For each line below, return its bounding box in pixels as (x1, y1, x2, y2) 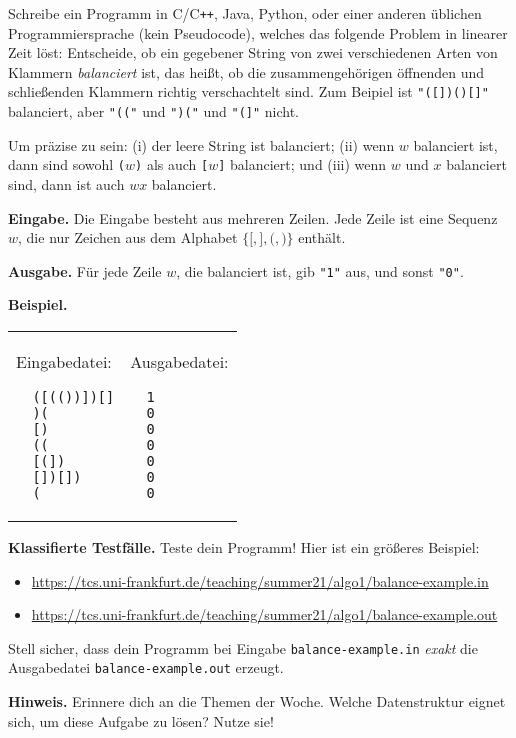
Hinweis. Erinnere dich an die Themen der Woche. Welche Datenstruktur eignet (8, 691, 506, 712)
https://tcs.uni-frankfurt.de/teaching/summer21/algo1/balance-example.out (31, 604, 498, 625)
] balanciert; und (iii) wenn (218, 154, 387, 175)
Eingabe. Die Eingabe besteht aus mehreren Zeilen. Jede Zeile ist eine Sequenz (8, 207, 498, 228)
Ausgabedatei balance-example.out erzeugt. (8, 657, 284, 678)
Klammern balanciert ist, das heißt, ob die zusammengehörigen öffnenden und (8, 61, 485, 82)
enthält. (298, 227, 346, 248)
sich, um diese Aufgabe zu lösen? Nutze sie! (8, 710, 274, 731)
